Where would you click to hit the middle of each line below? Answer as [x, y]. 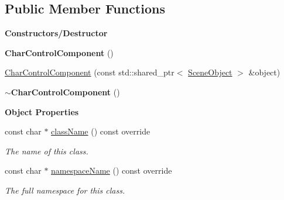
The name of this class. [47, 151]
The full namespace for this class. [65, 190]
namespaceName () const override [112, 170]
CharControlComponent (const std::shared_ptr [90, 72]
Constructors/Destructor [56, 33]
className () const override [101, 131]
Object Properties [42, 111]
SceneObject [210, 72]
